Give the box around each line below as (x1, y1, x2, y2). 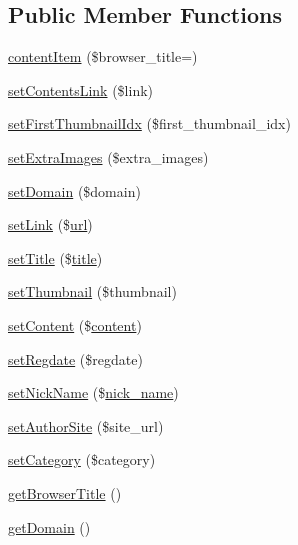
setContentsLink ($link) (8, 79, 154, 100)
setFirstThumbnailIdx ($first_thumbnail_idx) (8, 113, 291, 134)
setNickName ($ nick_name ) (8, 382, 179, 403)
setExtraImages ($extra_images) (8, 146, 209, 167)
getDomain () (8, 516, 91, 537)
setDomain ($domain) (8, 180, 141, 201)
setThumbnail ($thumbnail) (8, 281, 177, 302)
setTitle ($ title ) (8, 247, 103, 268)
